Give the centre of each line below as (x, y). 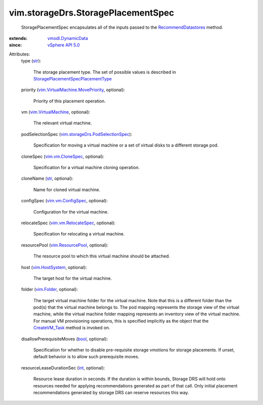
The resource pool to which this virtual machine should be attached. (102, 256)
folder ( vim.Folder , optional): (49, 289)
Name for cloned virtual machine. (67, 190)
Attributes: (19, 54)
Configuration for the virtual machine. (71, 212)
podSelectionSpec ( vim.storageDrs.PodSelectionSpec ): (77, 134)
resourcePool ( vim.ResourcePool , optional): (65, 245)
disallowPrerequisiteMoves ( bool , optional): (65, 339)
